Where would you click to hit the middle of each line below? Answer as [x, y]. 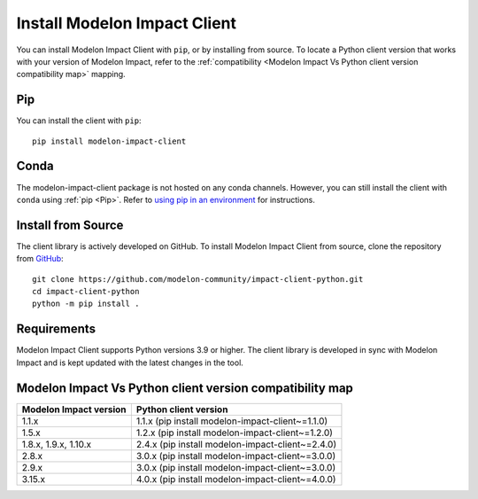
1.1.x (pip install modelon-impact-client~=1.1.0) [232, 421]
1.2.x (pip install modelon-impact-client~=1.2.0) [235, 433]
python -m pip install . [86, 304]
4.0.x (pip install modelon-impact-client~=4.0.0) [236, 479]
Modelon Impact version [74, 409]
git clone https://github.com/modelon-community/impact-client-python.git [198, 279]
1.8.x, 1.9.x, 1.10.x [57, 444]
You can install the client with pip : [79, 121]
